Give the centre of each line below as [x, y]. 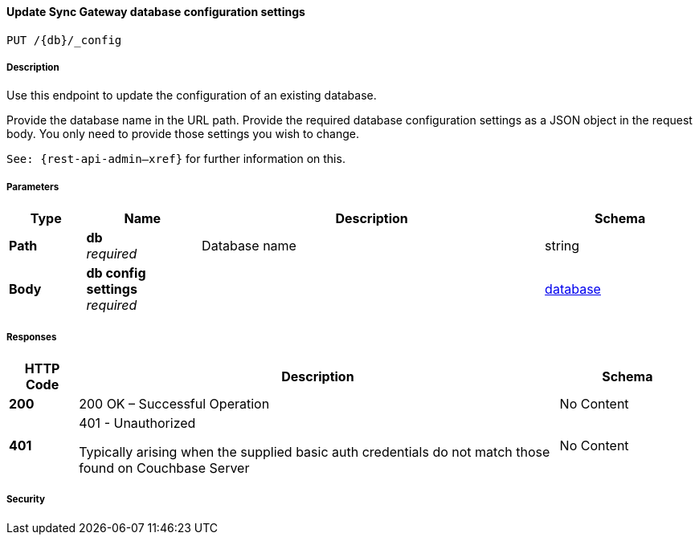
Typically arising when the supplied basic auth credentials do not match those [315, 452]
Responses [32, 337]
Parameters [33, 187]
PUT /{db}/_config [64, 40]
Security [26, 500]
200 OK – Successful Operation [174, 403]
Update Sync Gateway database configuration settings [156, 12]
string [562, 246]
